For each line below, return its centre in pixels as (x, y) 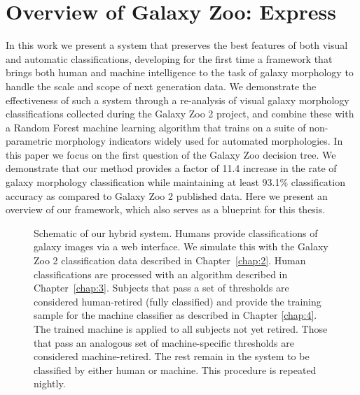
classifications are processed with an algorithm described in (161, 274)
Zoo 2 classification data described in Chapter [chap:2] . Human (170, 260)
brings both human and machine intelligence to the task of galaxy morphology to (180, 72)
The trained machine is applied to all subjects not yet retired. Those (181, 329)
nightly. (50, 383)
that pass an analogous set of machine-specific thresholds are (164, 342)
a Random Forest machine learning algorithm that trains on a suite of (156, 127)
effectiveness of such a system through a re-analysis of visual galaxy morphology (178, 100)
